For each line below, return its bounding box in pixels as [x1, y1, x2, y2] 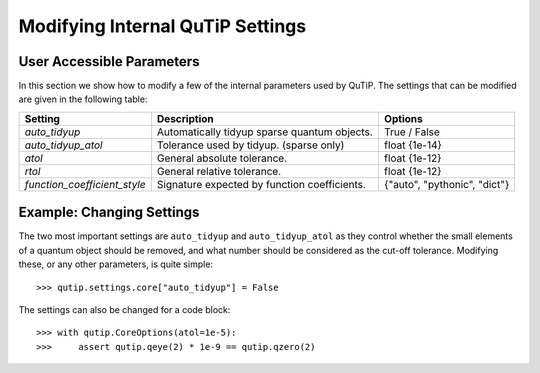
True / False [383, 125, 440, 139]
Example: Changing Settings [18, 204, 200, 221]
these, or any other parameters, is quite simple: [18, 258, 214, 270]
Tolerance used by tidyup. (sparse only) [156, 138, 345, 152]
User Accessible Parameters [18, 53, 200, 70]
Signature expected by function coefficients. [156, 177, 367, 191]
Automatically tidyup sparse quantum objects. [156, 125, 374, 139]
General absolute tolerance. [156, 151, 288, 165]
